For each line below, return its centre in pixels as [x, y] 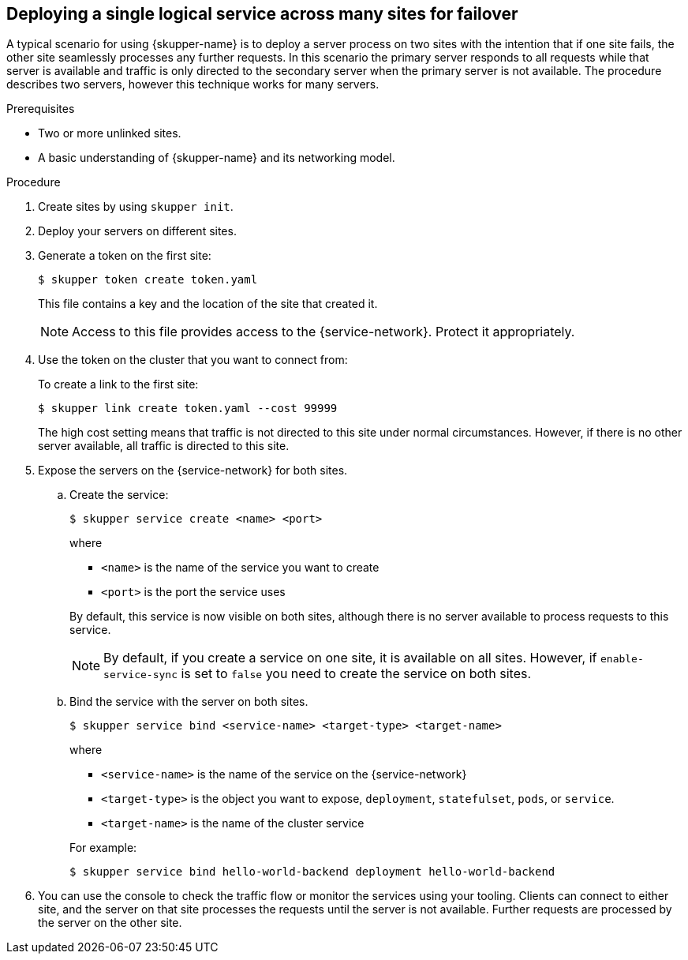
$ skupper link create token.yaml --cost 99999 [188, 409]
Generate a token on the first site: [125, 256]
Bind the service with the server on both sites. [189, 702]
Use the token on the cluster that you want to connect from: [193, 360]
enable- [622, 659]
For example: [103, 848]
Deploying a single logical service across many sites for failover [262, 14]
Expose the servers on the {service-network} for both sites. [193, 471]
